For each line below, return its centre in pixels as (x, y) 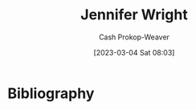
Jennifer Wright (134, 15)
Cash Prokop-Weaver (134, 37)
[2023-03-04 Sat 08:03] (134, 52)
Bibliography (51, 93)
